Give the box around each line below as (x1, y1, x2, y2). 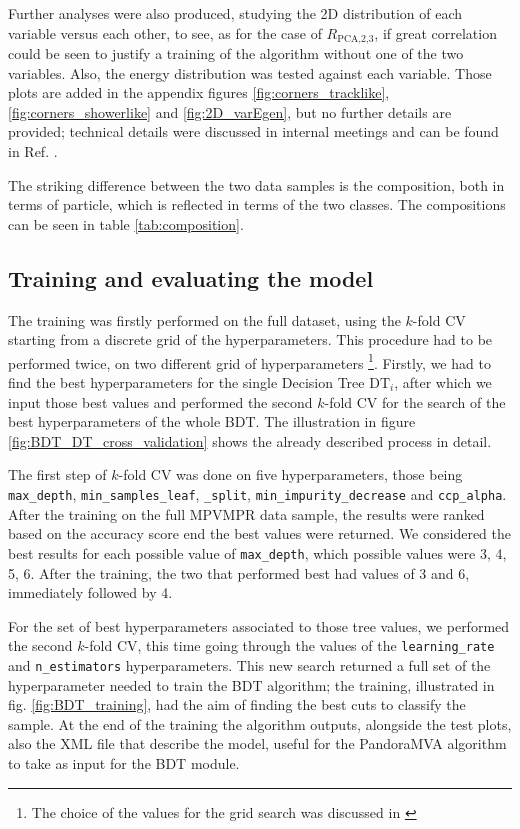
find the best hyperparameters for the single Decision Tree (8, 372, 365, 393)
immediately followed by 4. (8, 582, 173, 603)
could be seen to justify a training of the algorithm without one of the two (8, 43, 464, 64)
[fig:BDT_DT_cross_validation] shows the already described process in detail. (8, 430, 492, 451)
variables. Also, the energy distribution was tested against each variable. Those (8, 62, 492, 83)
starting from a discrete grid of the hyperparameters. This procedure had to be (8, 329, 493, 350)
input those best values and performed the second (8, 391, 313, 412)
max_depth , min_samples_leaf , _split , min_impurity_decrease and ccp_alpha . (8, 484, 507, 504)
